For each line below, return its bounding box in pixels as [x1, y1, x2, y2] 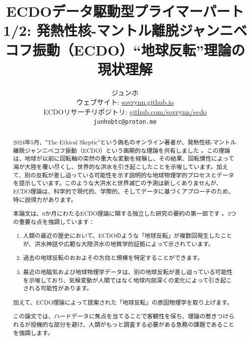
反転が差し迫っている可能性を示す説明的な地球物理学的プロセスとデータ [36, 170, 234, 179]
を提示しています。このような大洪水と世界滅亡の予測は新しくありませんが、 [13, 179, 222, 187]
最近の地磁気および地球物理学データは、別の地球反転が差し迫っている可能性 [23, 268, 233, 276]
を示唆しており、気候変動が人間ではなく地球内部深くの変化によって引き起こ [23, 276, 232, 284]
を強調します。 [13, 328, 53, 337]
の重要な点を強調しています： [13, 217, 95, 226]
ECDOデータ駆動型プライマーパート [6, 1, 244, 21]
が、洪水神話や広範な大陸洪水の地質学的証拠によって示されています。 [23, 239, 214, 248]
